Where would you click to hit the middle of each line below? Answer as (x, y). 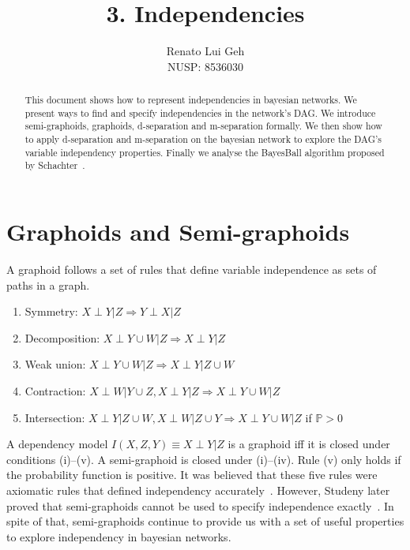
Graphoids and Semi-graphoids (178, 232)
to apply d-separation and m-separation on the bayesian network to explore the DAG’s (203, 139)
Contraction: (55, 390)
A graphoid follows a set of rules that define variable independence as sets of (192, 269)
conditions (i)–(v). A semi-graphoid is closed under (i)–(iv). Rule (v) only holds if (204, 459)
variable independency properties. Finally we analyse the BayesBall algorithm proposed (205, 152)
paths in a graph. (48, 284)
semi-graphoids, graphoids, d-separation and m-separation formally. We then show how (203, 126)
